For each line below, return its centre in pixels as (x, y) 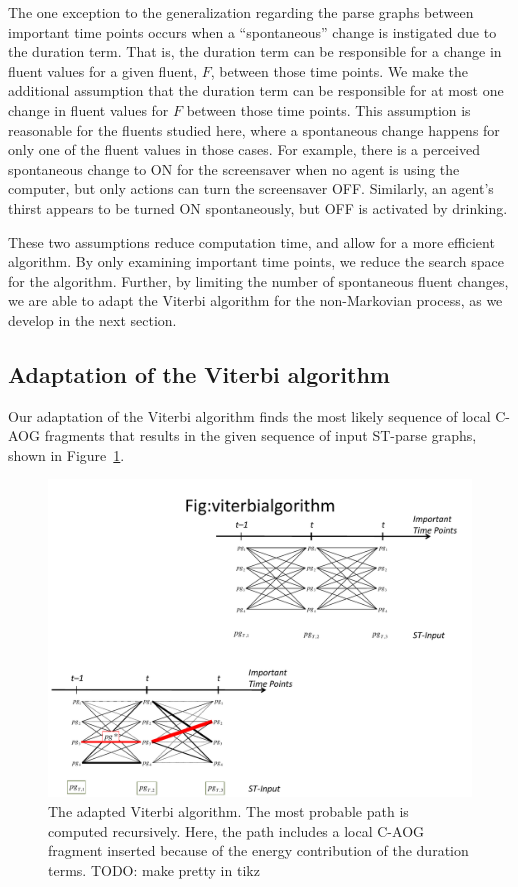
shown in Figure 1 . (66, 454)
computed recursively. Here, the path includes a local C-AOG (236, 830)
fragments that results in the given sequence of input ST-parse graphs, (260, 435)
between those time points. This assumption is (328, 109)
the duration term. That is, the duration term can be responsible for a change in (255, 51)
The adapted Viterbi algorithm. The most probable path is (228, 811)
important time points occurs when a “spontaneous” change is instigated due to (252, 31)
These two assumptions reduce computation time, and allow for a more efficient (251, 241)
